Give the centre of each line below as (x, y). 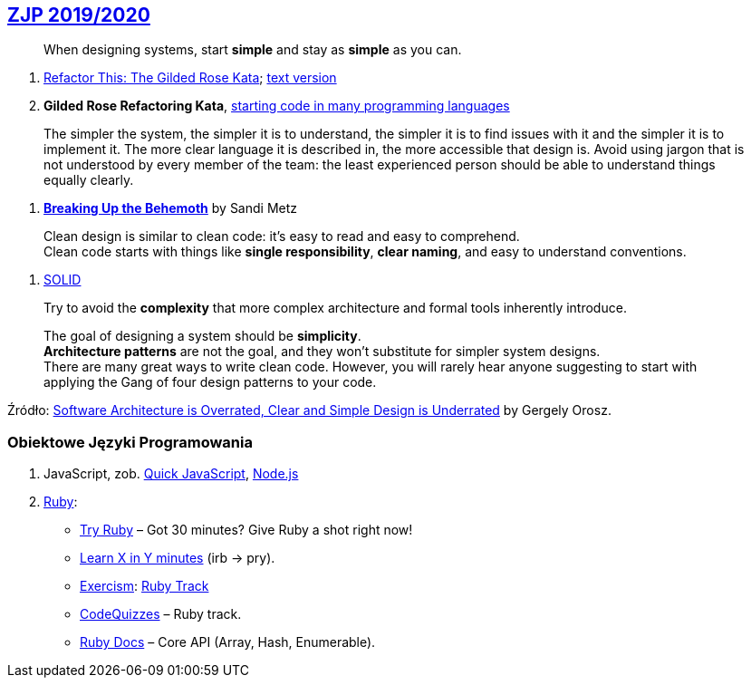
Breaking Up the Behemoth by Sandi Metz (171, 208)
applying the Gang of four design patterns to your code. (210, 382)
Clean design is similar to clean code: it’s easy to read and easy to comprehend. (282, 236)
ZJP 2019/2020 (79, 15)
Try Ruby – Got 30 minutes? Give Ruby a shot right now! (246, 530)
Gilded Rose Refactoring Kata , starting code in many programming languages (277, 106)
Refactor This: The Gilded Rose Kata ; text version (190, 78)
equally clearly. (89, 180)
